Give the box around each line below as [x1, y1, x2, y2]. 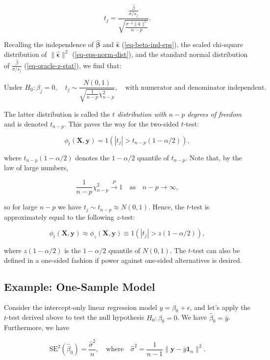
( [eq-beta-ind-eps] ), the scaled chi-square [122, 39, 243, 50]
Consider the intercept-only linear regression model [4, 302, 157, 312]
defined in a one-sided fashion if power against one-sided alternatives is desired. [4, 255, 242, 265]
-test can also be [191, 245, 240, 256]
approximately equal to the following [4, 211, 114, 222]
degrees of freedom [187, 108, 242, 119]
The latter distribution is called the [4, 108, 110, 119]
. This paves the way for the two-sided [64, 118, 179, 129]
